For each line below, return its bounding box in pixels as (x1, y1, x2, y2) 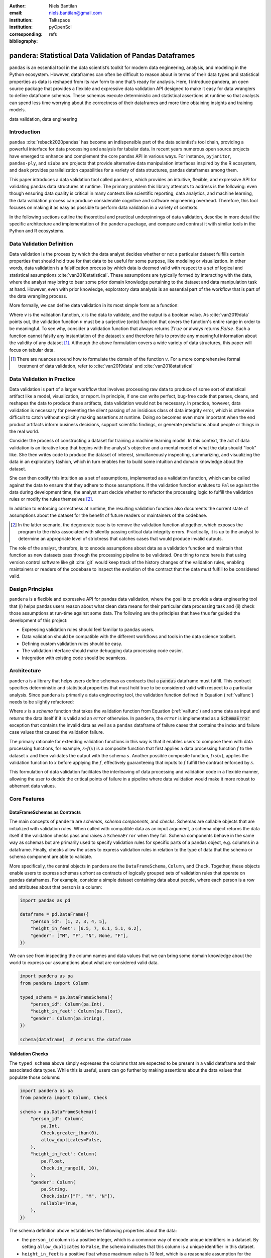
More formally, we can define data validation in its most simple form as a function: (9, 302, 179, 308)
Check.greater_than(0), (41, 1130, 100, 1136)
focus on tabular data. (9, 347, 55, 353)
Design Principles (9, 586, 54, 593)
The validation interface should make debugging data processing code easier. (22, 648, 183, 654)
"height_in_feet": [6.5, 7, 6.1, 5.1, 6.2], (30, 926, 142, 931)
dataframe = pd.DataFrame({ (20, 911, 89, 917)
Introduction (9, 128, 40, 135)
